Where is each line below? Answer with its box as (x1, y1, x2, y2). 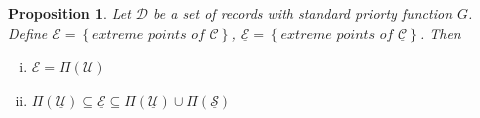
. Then (419, 22, 461, 43)
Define (8, 22, 48, 43)
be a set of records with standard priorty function (153, 3, 453, 23)
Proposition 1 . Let (8, 3, 131, 23)
